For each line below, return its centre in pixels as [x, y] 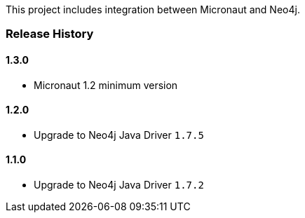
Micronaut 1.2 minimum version [106, 85]
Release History [50, 34]
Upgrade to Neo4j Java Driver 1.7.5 [119, 135]
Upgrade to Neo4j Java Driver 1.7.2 [119, 185]
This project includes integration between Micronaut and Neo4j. [153, 9]
